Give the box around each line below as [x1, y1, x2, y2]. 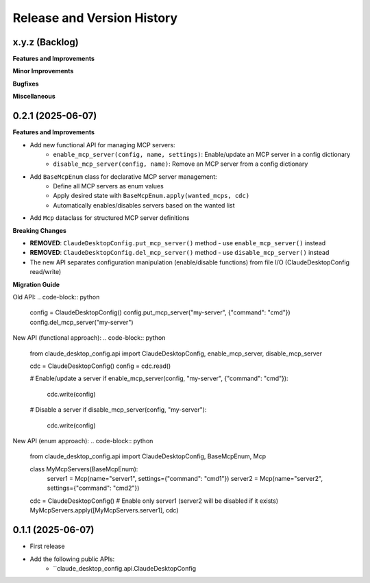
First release [29, 542, 65, 551]
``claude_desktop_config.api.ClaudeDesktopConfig [53, 564, 197, 572]
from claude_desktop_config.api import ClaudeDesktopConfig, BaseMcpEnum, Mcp [29, 452, 267, 460]
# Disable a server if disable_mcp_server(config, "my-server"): [29, 406, 207, 414]
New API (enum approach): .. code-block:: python [12, 436, 153, 445]
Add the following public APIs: [29, 555, 115, 563]
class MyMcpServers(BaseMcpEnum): [29, 464, 138, 473]
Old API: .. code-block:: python [12, 293, 100, 301]
